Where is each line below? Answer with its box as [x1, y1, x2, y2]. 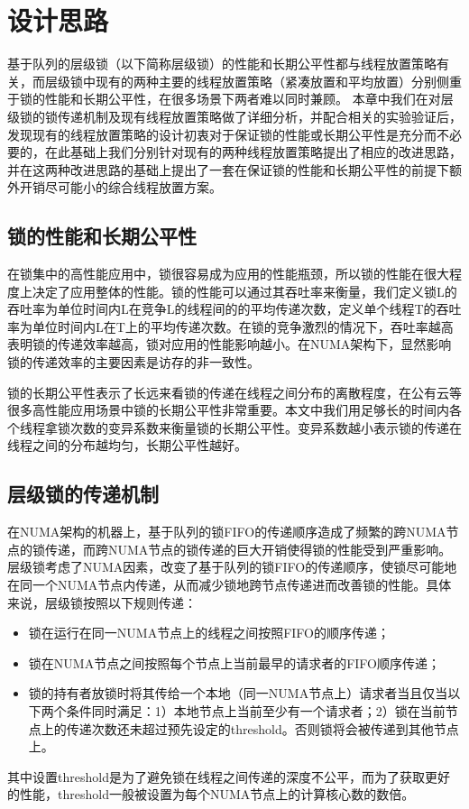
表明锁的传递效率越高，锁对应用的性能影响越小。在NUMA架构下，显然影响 [7, 335, 452, 354]
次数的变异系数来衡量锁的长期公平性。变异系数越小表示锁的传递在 [69, 418, 462, 437]
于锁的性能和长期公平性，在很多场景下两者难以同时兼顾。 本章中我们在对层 [7, 89, 454, 108]
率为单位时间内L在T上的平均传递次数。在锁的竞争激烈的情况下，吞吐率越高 [7, 317, 454, 336]
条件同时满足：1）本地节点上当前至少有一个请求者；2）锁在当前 [66, 701, 446, 720]
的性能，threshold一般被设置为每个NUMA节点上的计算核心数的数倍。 [7, 785, 415, 804]
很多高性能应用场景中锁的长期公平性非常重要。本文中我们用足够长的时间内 [7, 400, 449, 419]
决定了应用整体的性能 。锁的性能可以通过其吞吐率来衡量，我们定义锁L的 [32, 281, 457, 300]
